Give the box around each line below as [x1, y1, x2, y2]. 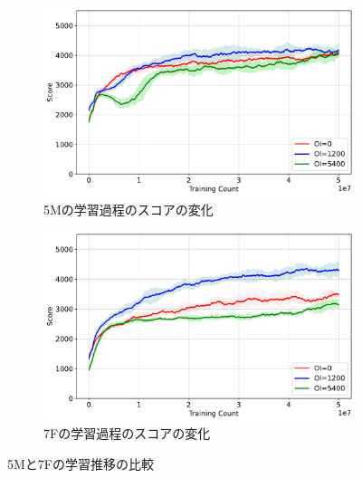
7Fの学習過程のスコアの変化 [43, 424, 211, 443]
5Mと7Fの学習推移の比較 [7, 454, 154, 473]
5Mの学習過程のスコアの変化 [43, 199, 214, 218]
